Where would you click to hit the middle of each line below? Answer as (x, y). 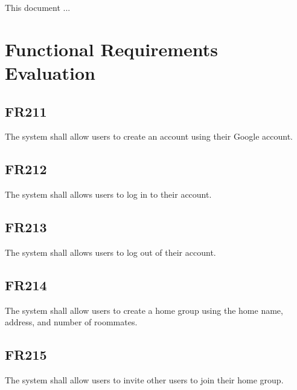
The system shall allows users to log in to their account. (108, 194)
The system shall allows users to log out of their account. (110, 252)
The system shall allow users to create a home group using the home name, (144, 310)
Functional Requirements (111, 49)
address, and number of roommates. (71, 322)
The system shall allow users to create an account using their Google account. (149, 136)
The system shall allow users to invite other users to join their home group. (144, 380)
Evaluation (50, 72)
